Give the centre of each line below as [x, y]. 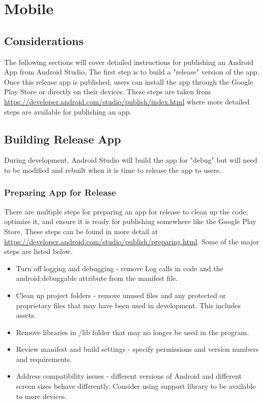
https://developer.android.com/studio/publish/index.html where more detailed [127, 101]
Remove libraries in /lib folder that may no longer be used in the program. [133, 332]
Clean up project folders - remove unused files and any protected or [121, 295]
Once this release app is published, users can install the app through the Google [129, 81]
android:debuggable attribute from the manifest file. [97, 278]
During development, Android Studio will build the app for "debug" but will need [131, 160]
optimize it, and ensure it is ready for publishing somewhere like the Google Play [130, 221]
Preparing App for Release [60, 192]
